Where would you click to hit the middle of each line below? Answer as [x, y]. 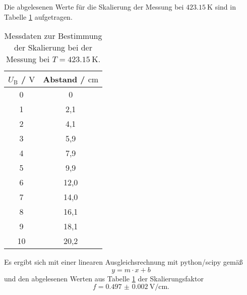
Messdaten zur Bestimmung [53, 36]
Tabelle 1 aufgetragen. [38, 16]
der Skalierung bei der [53, 47]
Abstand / [64, 79]
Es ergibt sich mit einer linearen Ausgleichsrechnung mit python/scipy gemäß [124, 262]
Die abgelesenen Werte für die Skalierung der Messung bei [94, 7]
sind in [225, 7]
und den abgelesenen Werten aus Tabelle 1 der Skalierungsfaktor [104, 278]
